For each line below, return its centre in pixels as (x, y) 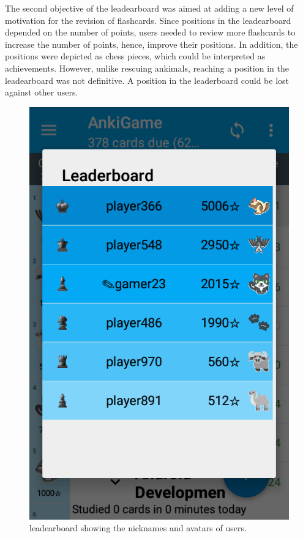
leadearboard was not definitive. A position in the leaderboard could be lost (147, 80)
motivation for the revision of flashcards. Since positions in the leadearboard (148, 20)
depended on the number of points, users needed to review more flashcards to (150, 32)
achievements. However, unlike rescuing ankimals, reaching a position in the (147, 68)
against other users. (42, 92)
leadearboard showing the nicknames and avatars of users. (138, 528)
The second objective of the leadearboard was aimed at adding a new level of (149, 8)
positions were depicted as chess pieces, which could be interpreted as (135, 56)
